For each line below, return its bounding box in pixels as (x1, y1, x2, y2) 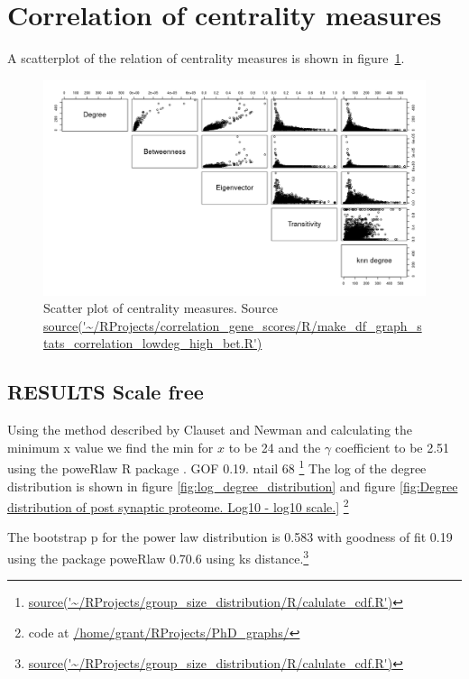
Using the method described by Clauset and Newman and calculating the (7, 420, 413, 439)
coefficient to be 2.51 (335, 437, 450, 456)
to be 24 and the (228, 437, 321, 456)
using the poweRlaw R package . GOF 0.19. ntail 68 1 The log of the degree (7, 456, 427, 478)
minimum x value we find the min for (7, 437, 214, 456)
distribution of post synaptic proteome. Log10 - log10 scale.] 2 (7, 495, 349, 516)
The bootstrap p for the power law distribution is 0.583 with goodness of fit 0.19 (7, 528, 453, 546)
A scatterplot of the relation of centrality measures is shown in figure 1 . (7, 49, 405, 68)
